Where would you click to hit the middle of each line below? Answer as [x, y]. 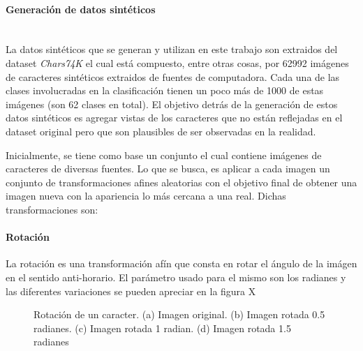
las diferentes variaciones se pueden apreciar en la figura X [131, 291]
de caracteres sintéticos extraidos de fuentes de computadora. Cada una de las [173, 76]
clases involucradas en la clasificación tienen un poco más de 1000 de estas [165, 90]
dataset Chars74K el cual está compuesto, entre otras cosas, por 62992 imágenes [177, 62]
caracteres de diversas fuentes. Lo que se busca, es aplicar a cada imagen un [168, 169]
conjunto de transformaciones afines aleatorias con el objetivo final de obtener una [181, 182]
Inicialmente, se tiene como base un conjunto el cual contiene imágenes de [164, 155]
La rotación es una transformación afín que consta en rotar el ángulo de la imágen [181, 263]
